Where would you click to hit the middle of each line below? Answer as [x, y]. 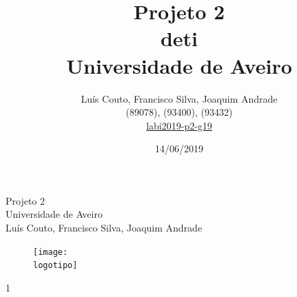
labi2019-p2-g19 [179, 125]
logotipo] [55, 266]
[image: [51, 252]
